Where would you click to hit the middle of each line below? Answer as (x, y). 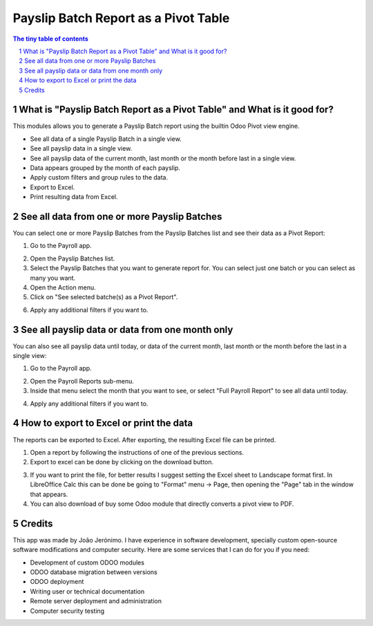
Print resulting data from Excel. (74, 197)
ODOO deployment (57, 582)
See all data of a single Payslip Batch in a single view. (106, 139)
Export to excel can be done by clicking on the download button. (122, 462)
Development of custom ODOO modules (87, 562)
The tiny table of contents (51, 39)
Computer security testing (67, 611)
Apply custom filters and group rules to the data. (99, 178)
